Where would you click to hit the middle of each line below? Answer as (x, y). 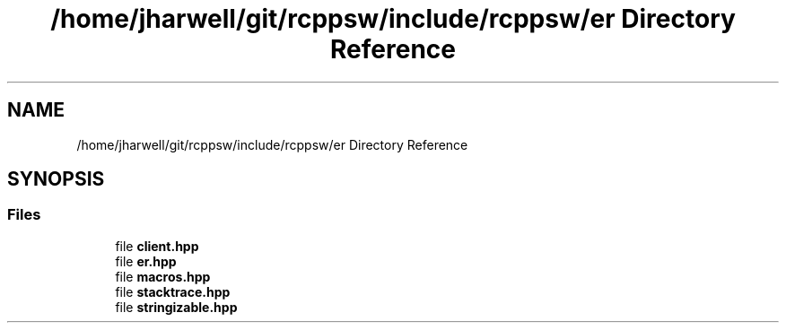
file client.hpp (157, 246)
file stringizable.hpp (176, 307)
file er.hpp (146, 261)
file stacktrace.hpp (173, 291)
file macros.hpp (163, 276)
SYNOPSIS (56, 179)
